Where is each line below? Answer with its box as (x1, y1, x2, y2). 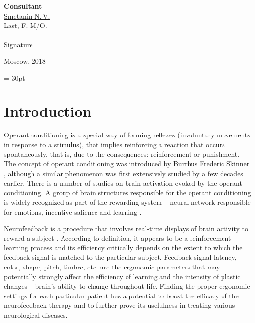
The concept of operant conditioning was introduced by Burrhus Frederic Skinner (4, 159, 250, 169)
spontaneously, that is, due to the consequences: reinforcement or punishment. (4, 149, 240, 159)
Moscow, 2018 (4, 55, 46, 66)
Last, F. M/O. (4, 20, 47, 30)
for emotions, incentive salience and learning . (4, 207, 142, 217)
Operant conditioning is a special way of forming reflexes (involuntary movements (4, 130, 250, 140)
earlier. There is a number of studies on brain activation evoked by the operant (4, 178, 242, 188)
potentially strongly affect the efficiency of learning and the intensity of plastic (4, 271, 241, 281)
